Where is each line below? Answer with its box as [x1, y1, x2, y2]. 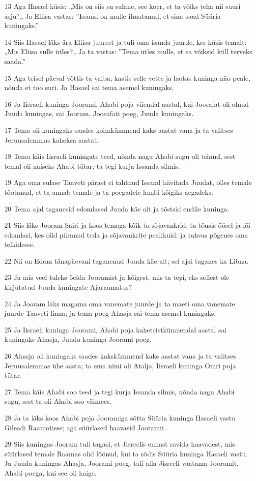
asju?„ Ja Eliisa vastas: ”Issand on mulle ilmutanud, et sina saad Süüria [4, 10, 221, 21]
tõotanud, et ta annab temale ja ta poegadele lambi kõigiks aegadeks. [4, 186, 213, 197]
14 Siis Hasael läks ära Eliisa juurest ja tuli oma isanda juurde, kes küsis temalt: [4, 36, 247, 47]
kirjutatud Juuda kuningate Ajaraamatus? [4, 282, 132, 292]
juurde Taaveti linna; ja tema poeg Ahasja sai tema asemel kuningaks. [4, 308, 216, 318]
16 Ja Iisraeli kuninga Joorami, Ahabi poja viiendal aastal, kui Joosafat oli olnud [4, 98, 249, 109]
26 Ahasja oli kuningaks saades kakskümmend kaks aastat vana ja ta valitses [4, 351, 236, 361]
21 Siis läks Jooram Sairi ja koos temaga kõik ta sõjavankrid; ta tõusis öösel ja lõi [4, 220, 251, 230]
